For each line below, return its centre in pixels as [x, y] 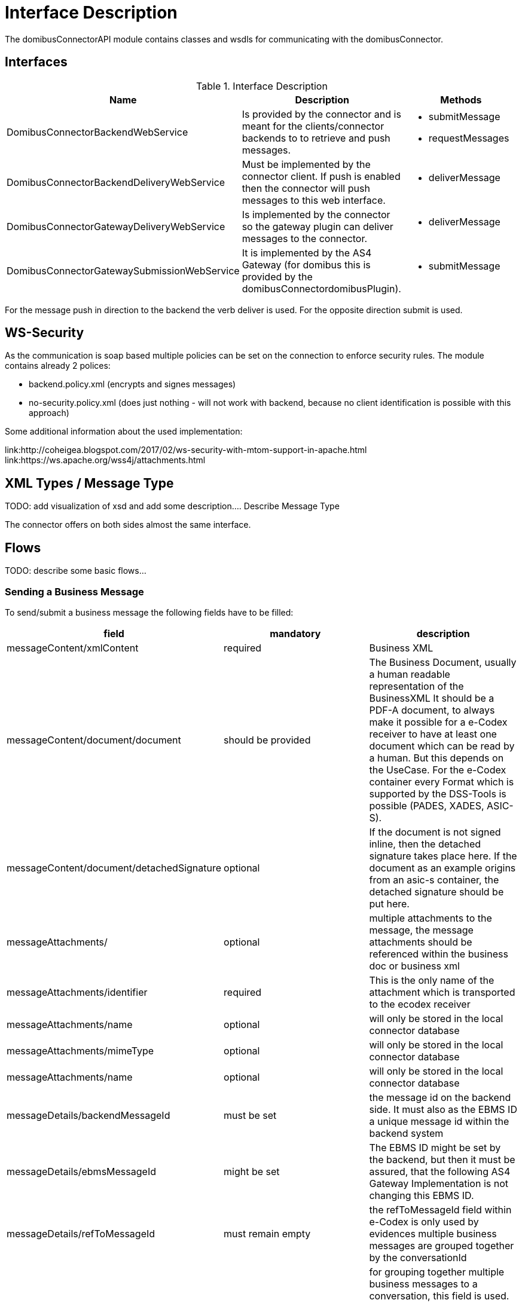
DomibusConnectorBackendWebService [97, 132]
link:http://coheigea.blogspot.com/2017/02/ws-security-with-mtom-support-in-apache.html [186, 450]
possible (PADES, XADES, [427, 805]
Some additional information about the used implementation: [124, 432]
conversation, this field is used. [439, 1296]
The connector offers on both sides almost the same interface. [128, 525]
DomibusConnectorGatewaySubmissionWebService [123, 270]
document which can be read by [442, 746]
